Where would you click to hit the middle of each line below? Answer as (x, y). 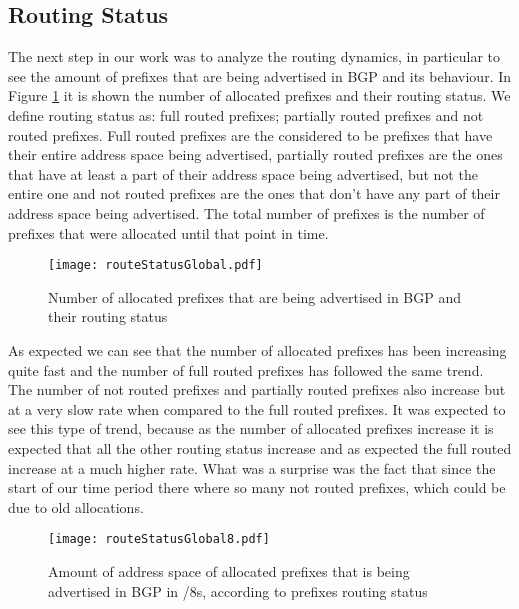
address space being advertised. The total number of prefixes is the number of (246, 212)
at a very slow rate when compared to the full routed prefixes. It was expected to (257, 408)
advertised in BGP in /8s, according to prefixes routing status (238, 590)
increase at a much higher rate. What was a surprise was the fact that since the (252, 467)
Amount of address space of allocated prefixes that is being (229, 570)
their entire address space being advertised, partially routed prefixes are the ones (255, 154)
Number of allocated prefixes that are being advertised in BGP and (255, 296)
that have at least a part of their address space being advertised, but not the (243, 173)
